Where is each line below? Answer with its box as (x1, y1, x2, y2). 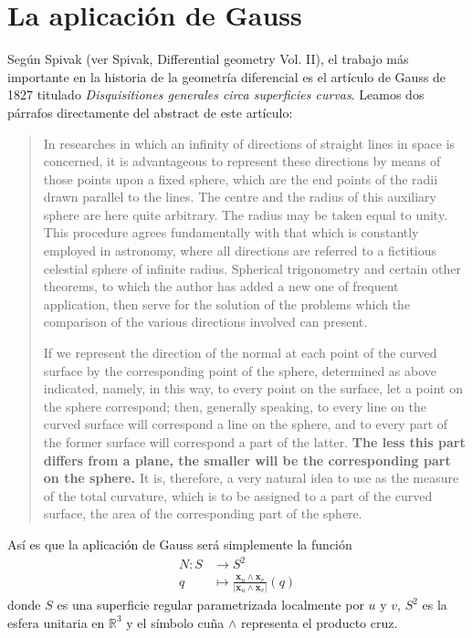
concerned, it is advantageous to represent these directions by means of (43, 152, 441, 171)
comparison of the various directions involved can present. (43, 312, 368, 331)
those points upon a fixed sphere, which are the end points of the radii (43, 169, 438, 188)
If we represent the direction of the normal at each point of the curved (43, 343, 437, 362)
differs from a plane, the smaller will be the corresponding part (43, 450, 451, 469)
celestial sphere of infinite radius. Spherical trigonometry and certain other (43, 258, 461, 277)
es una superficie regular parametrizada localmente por (57, 595, 364, 614)
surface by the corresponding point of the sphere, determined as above (43, 361, 437, 380)
